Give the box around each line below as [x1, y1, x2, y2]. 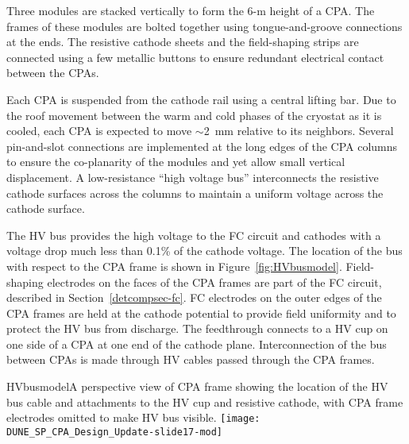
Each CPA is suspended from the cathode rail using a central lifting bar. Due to [6, 91, 396, 107]
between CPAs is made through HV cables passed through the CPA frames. [6, 351, 375, 368]
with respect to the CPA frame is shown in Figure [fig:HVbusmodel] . [6, 257, 342, 274]
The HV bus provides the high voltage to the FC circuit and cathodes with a [6, 226, 381, 243]
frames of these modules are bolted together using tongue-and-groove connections [6, 17, 403, 34]
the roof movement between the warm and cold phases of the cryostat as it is [6, 106, 382, 123]
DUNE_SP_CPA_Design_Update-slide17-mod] [6, 426, 223, 438]
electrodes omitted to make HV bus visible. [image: [6, 409, 260, 426]
